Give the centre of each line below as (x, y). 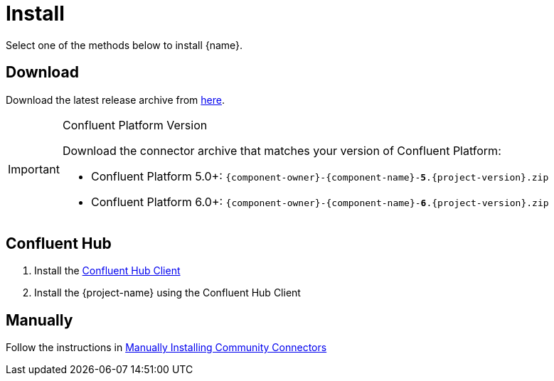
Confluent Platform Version (135, 125)
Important (34, 169)
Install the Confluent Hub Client (107, 271)
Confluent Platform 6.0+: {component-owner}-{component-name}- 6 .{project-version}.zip (320, 202)
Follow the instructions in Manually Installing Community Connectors (166, 348)
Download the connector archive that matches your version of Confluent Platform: (282, 150)
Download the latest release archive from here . (115, 100)
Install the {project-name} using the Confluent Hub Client (167, 293)
